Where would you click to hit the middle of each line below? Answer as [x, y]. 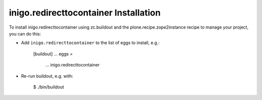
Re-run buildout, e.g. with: [47, 76]
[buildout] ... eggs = [53, 54]
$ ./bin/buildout [49, 87]
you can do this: [25, 33]
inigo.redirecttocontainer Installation [85, 13]
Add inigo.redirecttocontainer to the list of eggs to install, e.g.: [90, 43]
